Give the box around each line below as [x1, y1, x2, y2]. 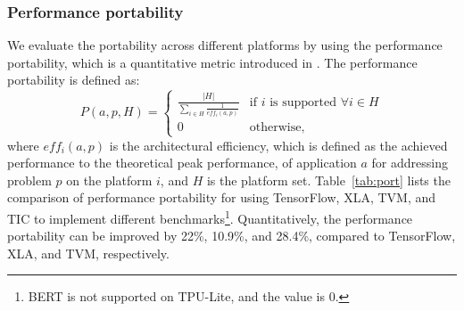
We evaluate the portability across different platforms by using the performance [7, 36, 443, 54]
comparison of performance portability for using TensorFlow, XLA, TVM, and [7, 188, 436, 207]
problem [7, 170, 52, 189]
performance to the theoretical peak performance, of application [7, 153, 357, 172]
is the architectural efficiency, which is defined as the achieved [109, 135, 448, 154]
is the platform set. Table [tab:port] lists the [206, 170, 451, 189]
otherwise [249, 121, 302, 135]
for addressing [371, 153, 448, 172]
